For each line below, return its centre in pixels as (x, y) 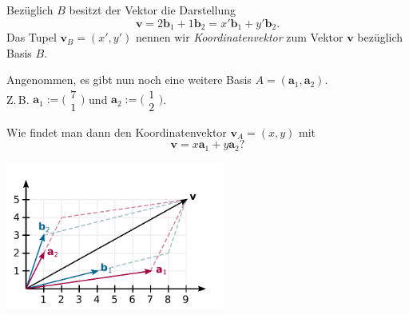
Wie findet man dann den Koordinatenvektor (117, 132)
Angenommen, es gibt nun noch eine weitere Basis (129, 80)
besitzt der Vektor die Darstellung (153, 10)
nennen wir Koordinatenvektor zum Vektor (239, 37)
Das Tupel (32, 37)
